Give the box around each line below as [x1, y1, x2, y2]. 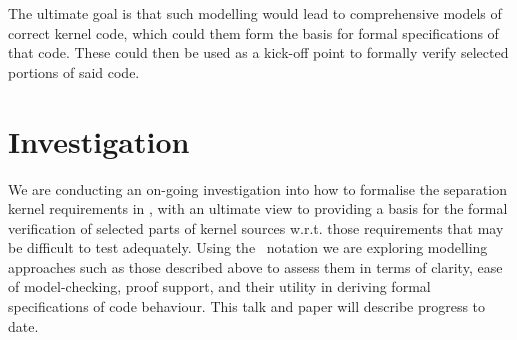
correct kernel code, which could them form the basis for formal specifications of [8, 22, 499, 43]
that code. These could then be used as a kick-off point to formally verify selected [8, 42, 509, 63]
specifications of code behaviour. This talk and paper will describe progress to [8, 296, 486, 317]
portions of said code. [8, 61, 140, 82]
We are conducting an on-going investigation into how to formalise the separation [8, 178, 507, 199]
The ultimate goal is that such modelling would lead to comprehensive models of [8, 3, 502, 23]
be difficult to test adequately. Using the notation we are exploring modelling [8, 237, 488, 258]
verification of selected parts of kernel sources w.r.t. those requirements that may [8, 217, 504, 238]
